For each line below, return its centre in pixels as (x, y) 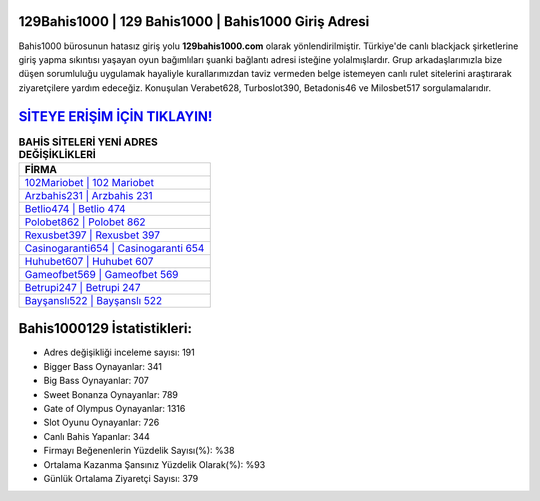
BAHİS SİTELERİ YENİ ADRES (88, 142)
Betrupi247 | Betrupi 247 (82, 287)
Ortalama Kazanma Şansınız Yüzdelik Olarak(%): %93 (154, 464)
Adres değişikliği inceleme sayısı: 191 (119, 352)
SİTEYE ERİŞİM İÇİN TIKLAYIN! (115, 116)
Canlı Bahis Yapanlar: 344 (96, 436)
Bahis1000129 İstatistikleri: (105, 328)
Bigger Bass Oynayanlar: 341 (102, 366)
